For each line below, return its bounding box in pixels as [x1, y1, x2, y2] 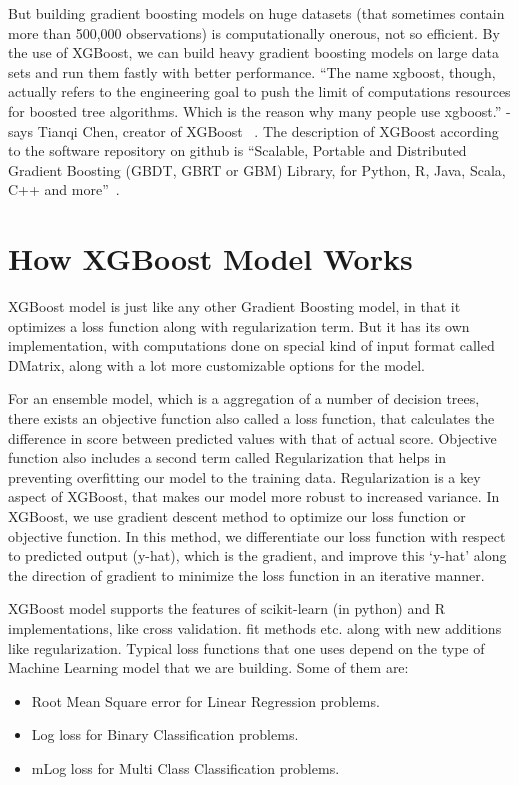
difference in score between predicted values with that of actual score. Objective [8, 427, 497, 448]
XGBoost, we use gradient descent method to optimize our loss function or [8, 506, 466, 526]
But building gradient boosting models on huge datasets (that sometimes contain [8, 3, 505, 23]
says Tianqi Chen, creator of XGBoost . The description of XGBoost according [8, 120, 499, 141]
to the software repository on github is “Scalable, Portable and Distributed [8, 140, 467, 161]
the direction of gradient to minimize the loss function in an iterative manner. [8, 564, 485, 585]
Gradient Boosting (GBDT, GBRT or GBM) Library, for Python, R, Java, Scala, [8, 159, 506, 180]
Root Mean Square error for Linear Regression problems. [31, 690, 380, 711]
